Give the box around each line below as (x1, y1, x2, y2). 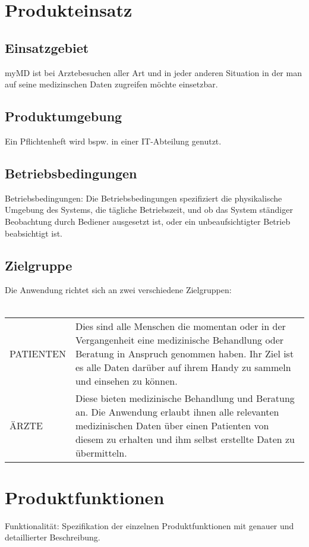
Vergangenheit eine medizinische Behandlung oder (75, 332, 284, 347)
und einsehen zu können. (75, 373, 178, 388)
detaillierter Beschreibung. (5, 531, 100, 543)
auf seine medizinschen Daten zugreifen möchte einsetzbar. (5, 78, 218, 90)
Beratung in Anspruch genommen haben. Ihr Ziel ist (75, 346, 294, 360)
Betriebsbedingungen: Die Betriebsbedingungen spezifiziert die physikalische (5, 191, 282, 204)
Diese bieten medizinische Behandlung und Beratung (75, 391, 295, 405)
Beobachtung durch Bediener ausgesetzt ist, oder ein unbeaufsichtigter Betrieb (5, 215, 291, 227)
